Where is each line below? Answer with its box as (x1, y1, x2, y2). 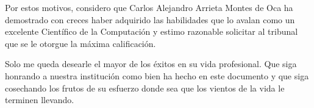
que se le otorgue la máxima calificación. (5, 37, 156, 49)
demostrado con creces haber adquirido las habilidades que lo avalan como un (5, 13, 295, 26)
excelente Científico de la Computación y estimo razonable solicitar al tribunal (5, 25, 298, 38)
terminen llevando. (5, 93, 74, 106)
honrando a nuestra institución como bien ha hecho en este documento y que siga (5, 69, 309, 82)
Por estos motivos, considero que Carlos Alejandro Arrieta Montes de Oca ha (5, 1, 293, 13)
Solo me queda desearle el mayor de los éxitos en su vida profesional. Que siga (5, 57, 297, 70)
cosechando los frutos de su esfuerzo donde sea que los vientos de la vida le (5, 81, 285, 94)
